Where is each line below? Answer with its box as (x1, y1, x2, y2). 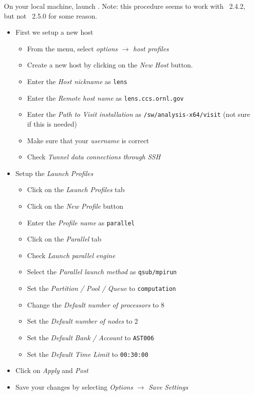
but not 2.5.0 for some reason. (4, 10, 97, 21)
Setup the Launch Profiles (15, 168, 93, 178)
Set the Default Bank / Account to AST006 (27, 332, 154, 342)
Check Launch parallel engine (27, 250, 115, 260)
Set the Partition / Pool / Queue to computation (27, 283, 176, 293)
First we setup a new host (15, 27, 93, 37)
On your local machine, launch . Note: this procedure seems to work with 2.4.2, (4, 1, 246, 11)
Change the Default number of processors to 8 (27, 299, 164, 309)
